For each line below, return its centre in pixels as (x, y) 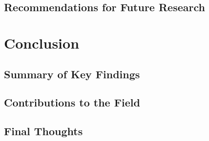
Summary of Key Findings (72, 74)
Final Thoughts (43, 131)
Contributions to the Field (72, 102)
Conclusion (42, 43)
